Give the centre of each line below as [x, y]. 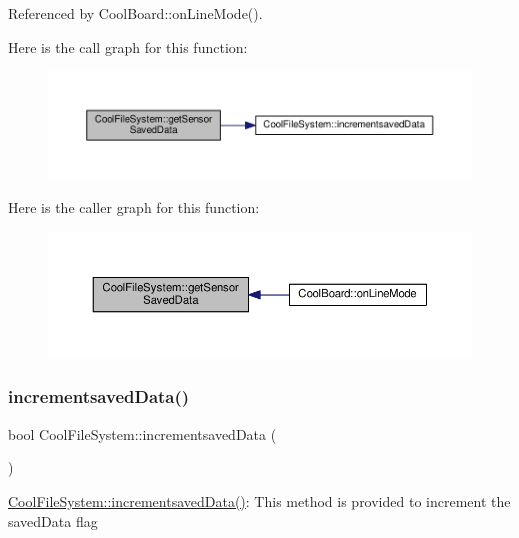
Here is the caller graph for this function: [134, 207]
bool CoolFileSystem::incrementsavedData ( [142, 433]
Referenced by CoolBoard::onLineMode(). [135, 13]
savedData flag [53, 520]
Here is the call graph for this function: [128, 46]
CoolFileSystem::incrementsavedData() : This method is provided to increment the [259, 500]
